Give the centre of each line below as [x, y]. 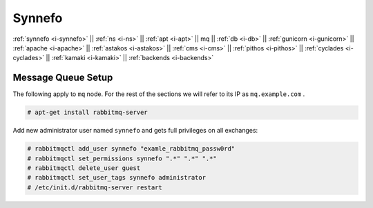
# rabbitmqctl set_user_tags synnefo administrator [117, 178]
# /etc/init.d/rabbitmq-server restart [95, 187]
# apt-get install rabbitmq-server [87, 113]
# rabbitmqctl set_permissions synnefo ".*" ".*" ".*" [122, 158]
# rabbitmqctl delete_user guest [84, 168]
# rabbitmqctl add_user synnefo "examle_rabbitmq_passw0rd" [131, 149]
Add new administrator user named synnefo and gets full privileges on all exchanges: [135, 131]
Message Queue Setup [63, 78]
